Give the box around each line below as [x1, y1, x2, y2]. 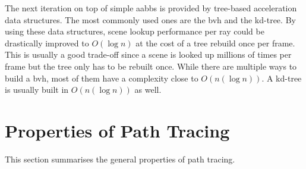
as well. [134, 83, 162, 96]
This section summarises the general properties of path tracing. [5, 152, 235, 165]
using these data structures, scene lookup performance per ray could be [5, 25, 264, 37]
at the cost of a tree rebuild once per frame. [135, 36, 295, 49]
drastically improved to [5, 36, 89, 49]
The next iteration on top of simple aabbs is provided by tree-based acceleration [5, 2, 297, 14]
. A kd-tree [261, 71, 302, 84]
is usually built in [5, 83, 69, 96]
